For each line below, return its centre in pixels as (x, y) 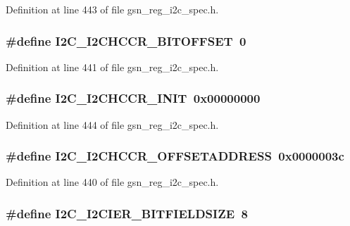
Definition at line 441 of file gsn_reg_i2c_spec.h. (112, 67)
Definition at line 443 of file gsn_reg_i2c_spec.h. (112, 9)
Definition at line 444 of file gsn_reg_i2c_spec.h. (112, 124)
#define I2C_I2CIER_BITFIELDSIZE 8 (127, 213)
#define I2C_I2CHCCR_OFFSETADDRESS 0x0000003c (175, 156)
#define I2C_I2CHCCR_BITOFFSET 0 (126, 40)
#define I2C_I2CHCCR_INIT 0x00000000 (133, 98)
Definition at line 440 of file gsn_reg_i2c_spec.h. (112, 182)
